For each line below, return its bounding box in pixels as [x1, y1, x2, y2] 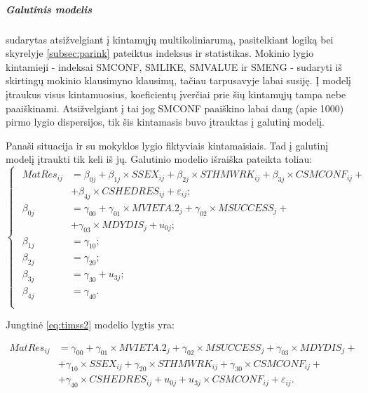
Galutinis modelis [6, 1, 93, 16]
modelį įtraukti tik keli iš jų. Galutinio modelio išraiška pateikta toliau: [6, 152, 313, 166]
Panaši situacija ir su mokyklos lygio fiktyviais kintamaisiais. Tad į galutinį [6, 138, 329, 152]
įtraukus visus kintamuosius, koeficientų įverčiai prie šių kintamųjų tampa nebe [6, 86, 346, 101]
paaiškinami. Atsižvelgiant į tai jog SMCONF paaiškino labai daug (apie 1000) [6, 100, 344, 115]
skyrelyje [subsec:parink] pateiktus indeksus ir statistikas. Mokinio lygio [6, 46, 314, 60]
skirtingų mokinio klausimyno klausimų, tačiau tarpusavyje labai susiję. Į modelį [6, 73, 351, 88]
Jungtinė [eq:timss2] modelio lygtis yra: [6, 317, 175, 332]
